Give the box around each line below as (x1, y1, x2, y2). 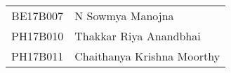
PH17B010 (11, 28, 64, 44)
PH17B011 (11, 48, 64, 64)
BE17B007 (11, 8, 63, 24)
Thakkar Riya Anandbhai (74, 28, 201, 44)
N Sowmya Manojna (74, 8, 174, 24)
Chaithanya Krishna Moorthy (74, 48, 220, 64)
